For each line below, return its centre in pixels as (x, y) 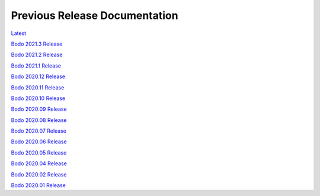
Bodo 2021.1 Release (36, 66)
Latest (19, 33)
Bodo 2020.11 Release (38, 87)
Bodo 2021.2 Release (37, 55)
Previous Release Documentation (95, 15)
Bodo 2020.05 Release (39, 152)
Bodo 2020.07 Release (39, 131)
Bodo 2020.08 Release (39, 120)
